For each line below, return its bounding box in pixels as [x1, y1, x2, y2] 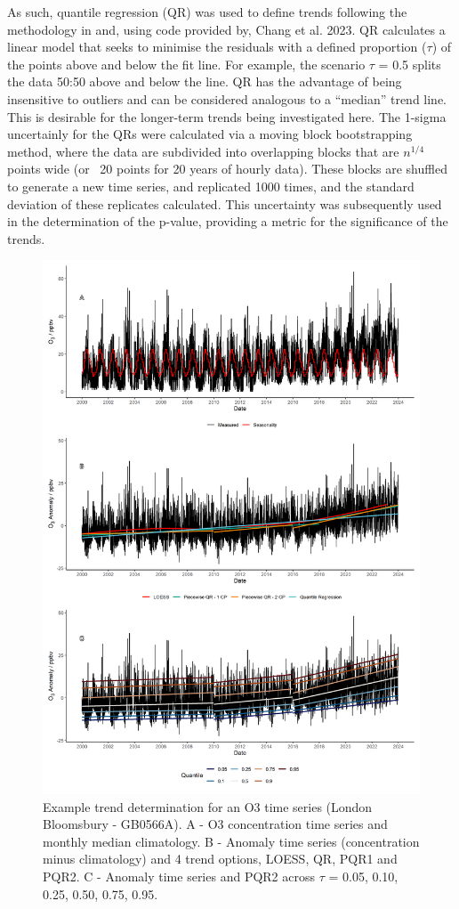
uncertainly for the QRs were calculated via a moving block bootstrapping [7, 125, 413, 143]
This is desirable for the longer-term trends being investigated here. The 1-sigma [7, 107, 447, 126]
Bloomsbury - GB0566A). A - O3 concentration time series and [43, 815, 388, 833]
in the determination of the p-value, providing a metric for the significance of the [7, 212, 448, 231]
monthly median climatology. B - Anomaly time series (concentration [43, 832, 420, 850]
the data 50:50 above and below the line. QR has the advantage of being [7, 72, 402, 91]
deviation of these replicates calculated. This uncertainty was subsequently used [7, 194, 442, 213]
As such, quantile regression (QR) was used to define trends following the [7, 3, 407, 20]
